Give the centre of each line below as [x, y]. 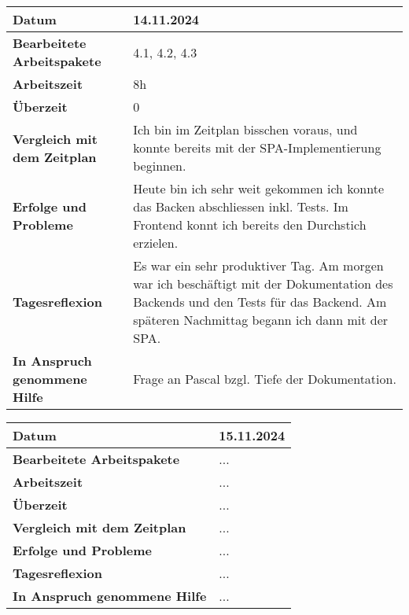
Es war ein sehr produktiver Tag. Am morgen [258, 265]
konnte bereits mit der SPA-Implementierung [257, 147]
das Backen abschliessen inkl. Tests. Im [241, 206]
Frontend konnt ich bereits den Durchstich [250, 225]
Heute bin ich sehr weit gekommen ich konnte [259, 188]
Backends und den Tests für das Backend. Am [260, 302]
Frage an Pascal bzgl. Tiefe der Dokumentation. [265, 379]
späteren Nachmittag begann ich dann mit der [261, 320]
